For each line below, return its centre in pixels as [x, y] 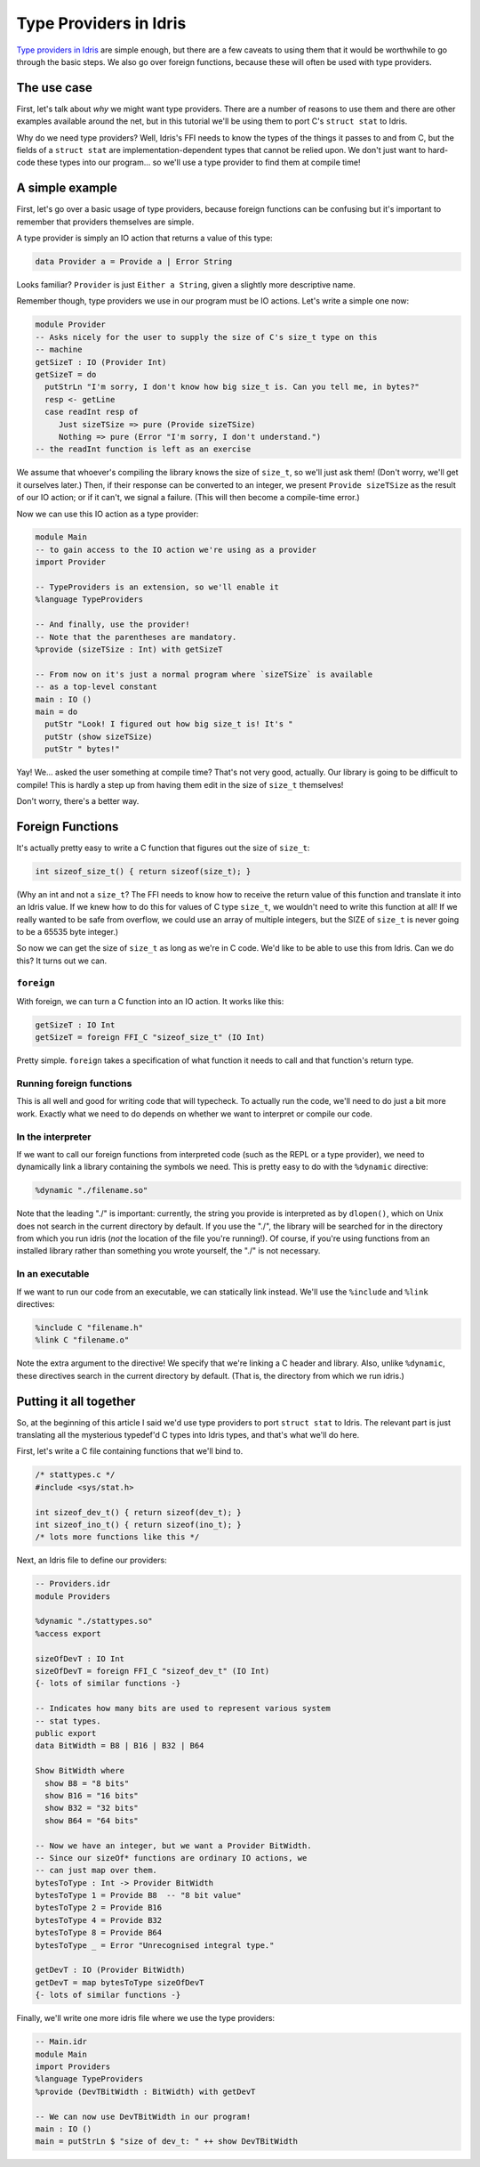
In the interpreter [54, 1137]
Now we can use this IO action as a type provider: [108, 514]
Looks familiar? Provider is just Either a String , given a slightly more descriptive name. [186, 285]
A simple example [67, 188]
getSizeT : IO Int [75, 1025]
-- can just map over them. [96, 1871]
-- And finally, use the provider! [112, 625]
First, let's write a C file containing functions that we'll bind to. [130, 1451]
